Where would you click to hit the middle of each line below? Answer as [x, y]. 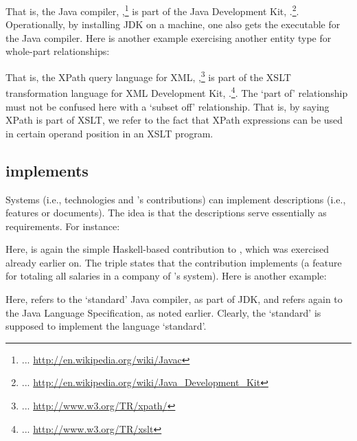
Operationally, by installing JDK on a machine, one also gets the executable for [173, 24]
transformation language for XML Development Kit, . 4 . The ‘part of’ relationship [177, 92]
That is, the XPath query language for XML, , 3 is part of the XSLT [148, 76]
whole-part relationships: [58, 51]
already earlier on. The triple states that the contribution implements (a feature [174, 262]
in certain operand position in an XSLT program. [110, 133]
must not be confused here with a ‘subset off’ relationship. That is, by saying [168, 106]
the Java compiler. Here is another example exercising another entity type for [169, 37]
